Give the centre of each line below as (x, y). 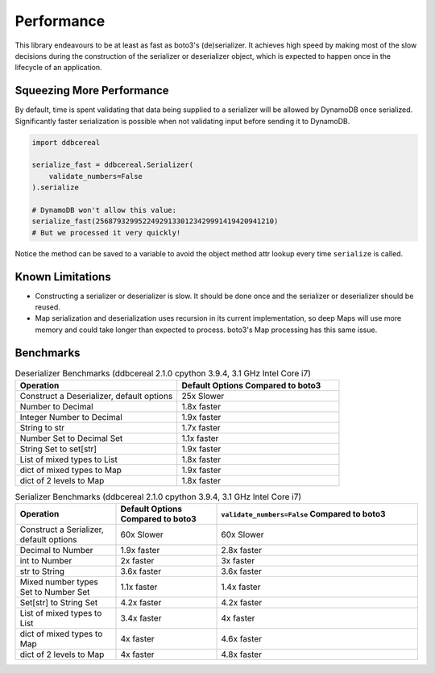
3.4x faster (141, 618)
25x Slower (203, 397)
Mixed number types (59, 582)
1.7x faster (201, 428)
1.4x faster (241, 587)
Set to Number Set (55, 592)
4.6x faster (241, 639)
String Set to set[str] (58, 449)
